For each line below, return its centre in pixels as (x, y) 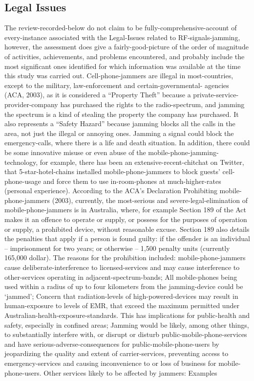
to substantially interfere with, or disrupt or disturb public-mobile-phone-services (126, 334)
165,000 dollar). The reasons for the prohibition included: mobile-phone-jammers (125, 258)
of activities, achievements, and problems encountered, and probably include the (125, 56)
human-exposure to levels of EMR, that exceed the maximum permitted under (122, 305)
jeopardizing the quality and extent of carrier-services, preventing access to (116, 353)
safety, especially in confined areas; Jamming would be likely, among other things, (127, 325)
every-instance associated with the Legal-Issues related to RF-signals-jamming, (122, 37)
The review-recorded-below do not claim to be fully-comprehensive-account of (121, 28)
